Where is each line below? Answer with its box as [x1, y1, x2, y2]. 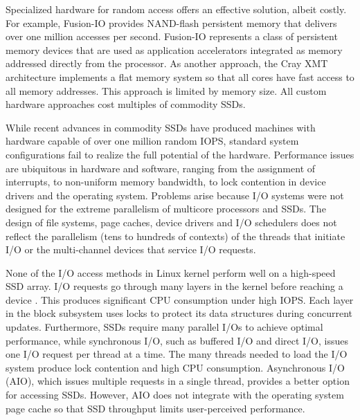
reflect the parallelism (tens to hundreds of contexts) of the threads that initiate [6, 228, 345, 243]
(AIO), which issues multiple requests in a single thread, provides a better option [6, 374, 350, 388]
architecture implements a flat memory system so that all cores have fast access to [6, 69, 354, 84]
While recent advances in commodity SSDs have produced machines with [6, 120, 316, 134]
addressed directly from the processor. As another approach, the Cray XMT [6, 56, 328, 71]
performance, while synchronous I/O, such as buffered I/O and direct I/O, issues [6, 333, 348, 347]
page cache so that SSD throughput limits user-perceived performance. [6, 401, 305, 415]
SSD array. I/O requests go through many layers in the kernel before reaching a [6, 279, 343, 293]
